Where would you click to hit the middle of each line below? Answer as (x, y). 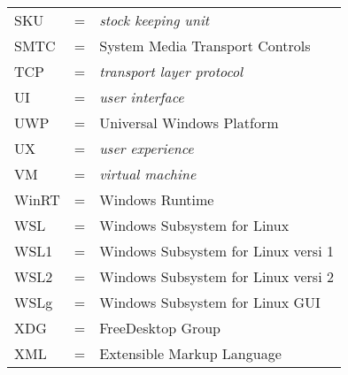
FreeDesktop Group (160, 328)
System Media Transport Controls (205, 46)
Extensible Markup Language (190, 353)
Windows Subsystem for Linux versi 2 (217, 276)
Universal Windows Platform (189, 122)
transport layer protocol (171, 71)
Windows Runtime (157, 199)
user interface (142, 97)
